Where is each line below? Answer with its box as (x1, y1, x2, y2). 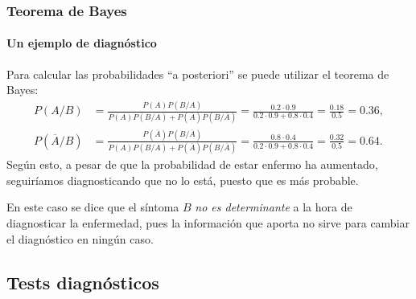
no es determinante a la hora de (195, 199, 352, 215)
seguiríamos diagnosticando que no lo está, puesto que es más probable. (6, 171, 359, 188)
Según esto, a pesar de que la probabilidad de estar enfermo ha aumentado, (6, 156, 378, 173)
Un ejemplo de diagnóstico (6, 35, 157, 51)
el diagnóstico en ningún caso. (6, 230, 154, 247)
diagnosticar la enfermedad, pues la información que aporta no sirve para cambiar (6, 214, 410, 231)
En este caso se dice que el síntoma (6, 199, 179, 215)
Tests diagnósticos (6, 269, 159, 294)
